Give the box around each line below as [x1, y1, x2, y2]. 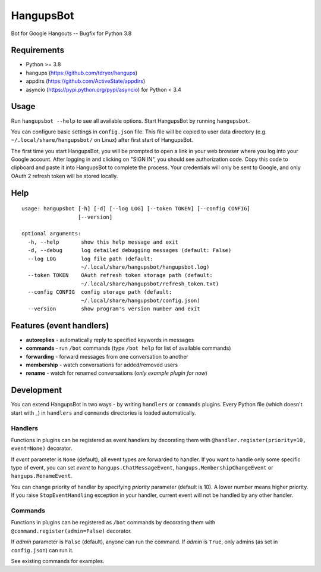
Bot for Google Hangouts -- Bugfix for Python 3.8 [11, 30, 132, 37]
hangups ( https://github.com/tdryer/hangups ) [26, 69, 138, 76]
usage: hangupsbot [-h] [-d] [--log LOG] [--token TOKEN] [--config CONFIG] [21, 206, 251, 212]
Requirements [11, 45, 65, 55]
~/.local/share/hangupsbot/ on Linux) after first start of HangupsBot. [11, 136, 193, 144]
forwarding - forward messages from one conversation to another [26, 353, 188, 360]
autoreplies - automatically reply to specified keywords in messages [26, 336, 194, 343]
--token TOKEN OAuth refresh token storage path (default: [27, 272, 213, 279]
